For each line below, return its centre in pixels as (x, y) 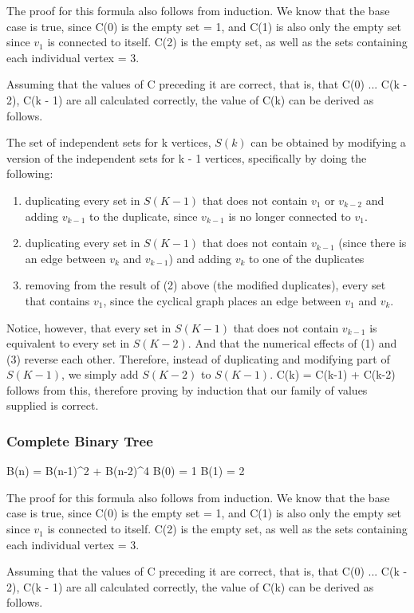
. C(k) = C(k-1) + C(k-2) (333, 374)
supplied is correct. (53, 405)
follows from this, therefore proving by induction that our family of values (187, 389)
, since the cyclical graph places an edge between (222, 300)
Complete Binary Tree (80, 440)
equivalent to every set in (68, 343)
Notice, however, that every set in (89, 327)
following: (30, 173)
